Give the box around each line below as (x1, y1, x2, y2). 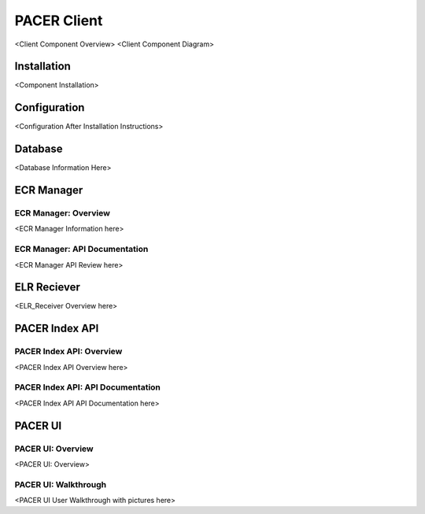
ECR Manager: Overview (14, 208, 110, 219)
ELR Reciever (14, 280, 80, 294)
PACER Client (14, 12, 103, 29)
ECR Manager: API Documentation (14, 244, 149, 255)
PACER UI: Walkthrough (14, 479, 106, 490)
